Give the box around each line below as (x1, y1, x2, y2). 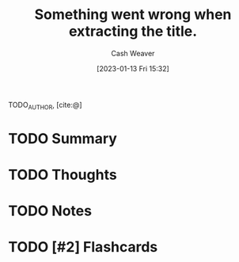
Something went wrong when (34, 6, 232, 24)
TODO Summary (8, 129, 117, 147)
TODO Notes (8, 202, 93, 220)
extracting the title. (68, 22, 198, 40)
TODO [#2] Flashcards (8, 238, 158, 256)
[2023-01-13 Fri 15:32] (96, 63, 170, 73)
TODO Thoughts (8, 166, 117, 184)
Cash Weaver (111, 48, 155, 58)
